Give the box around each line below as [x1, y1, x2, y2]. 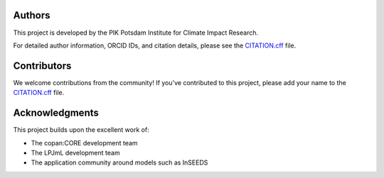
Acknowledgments [13, 107, 100, 119]
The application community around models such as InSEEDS [31, 158, 208, 167]
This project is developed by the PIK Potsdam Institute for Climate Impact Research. [13, 28, 259, 37]
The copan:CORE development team [31, 138, 138, 147]
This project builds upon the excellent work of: [13, 126, 149, 134]
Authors [13, 9, 50, 21]
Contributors [13, 60, 72, 72]
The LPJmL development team [31, 148, 120, 157]
